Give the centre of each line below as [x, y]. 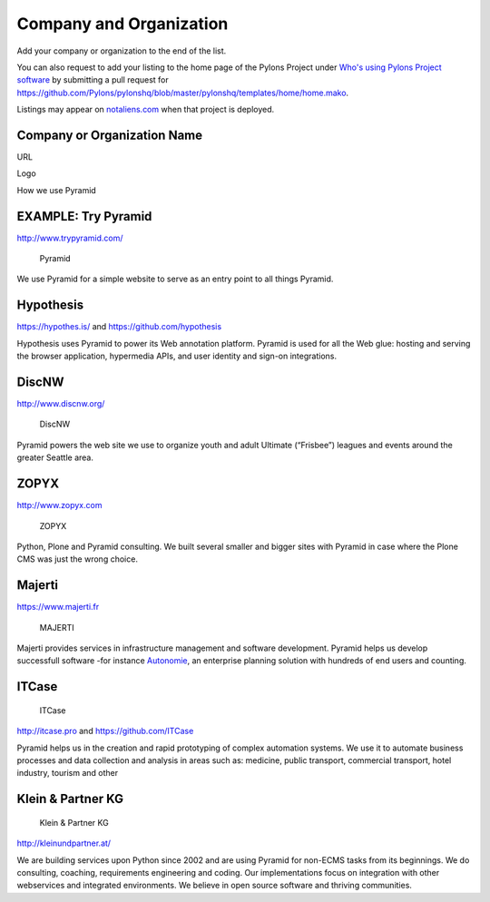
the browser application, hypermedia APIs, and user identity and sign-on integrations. [177, 356]
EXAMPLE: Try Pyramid [84, 216]
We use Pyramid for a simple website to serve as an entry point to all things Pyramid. [175, 279]
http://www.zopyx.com [59, 505]
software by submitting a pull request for [93, 80]
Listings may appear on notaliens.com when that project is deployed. [146, 110]
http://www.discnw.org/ [61, 404]
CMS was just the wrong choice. [77, 559]
